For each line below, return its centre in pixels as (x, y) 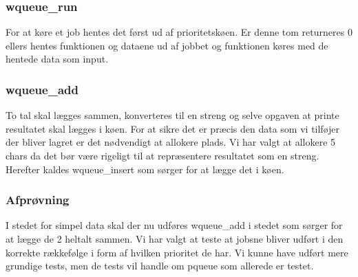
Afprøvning (38, 200)
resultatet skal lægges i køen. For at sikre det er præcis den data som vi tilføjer (173, 128)
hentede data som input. (57, 59)
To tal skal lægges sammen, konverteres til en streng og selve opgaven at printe (172, 115)
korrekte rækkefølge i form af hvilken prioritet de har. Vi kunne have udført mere (177, 252)
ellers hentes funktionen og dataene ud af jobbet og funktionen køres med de (167, 45)
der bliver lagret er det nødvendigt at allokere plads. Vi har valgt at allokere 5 (171, 142)
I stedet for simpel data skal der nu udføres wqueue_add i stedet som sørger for (174, 225)
